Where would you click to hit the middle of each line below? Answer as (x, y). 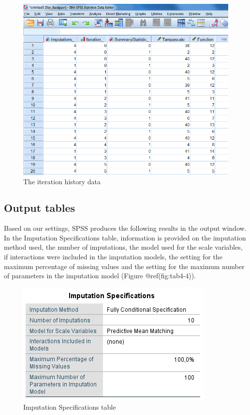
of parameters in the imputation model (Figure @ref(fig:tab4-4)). (100, 276)
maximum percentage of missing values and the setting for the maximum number (124, 266)
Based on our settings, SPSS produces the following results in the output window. (125, 228)
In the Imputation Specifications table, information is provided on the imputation (125, 237)
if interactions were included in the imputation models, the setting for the (113, 256)
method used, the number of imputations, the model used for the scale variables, (123, 247)
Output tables (40, 208)
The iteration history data (62, 182)
